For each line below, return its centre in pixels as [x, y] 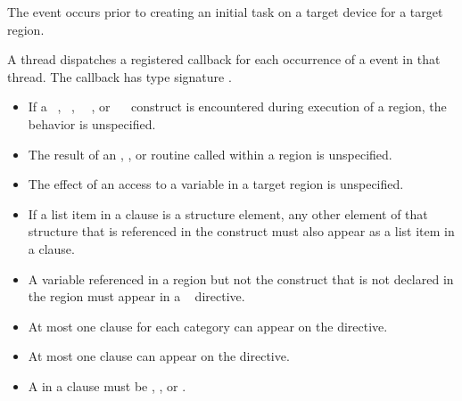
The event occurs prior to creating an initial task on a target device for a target [225, 12]
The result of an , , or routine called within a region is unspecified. [210, 154]
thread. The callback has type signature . [120, 76]
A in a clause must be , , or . [107, 385]
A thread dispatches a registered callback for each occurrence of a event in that [224, 59]
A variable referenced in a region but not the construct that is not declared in [241, 278]
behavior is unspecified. [92, 123]
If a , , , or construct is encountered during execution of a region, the [237, 106]
